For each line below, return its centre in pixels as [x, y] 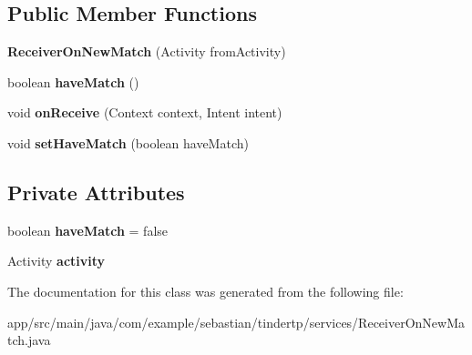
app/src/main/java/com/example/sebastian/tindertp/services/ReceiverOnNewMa [236, 322]
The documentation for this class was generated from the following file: [205, 291]
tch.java [29, 340]
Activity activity [56, 261]
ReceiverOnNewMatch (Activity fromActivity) [147, 51]
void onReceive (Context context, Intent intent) [145, 112]
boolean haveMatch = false [88, 230]
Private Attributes [96, 192]
